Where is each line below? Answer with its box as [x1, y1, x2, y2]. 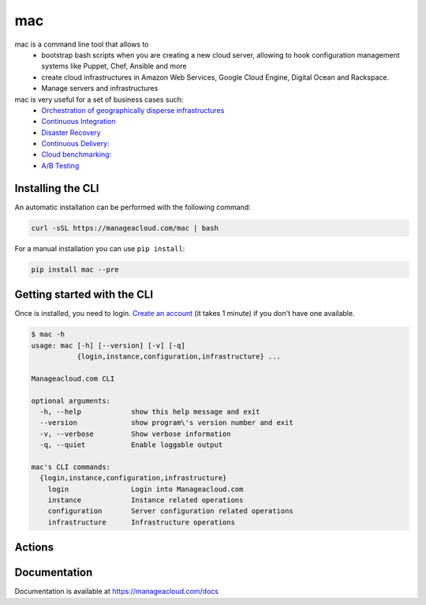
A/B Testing [41, 160, 80, 170]
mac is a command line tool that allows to [14, 39, 149, 49]
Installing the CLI [14, 182, 99, 195]
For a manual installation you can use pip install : [14, 243, 185, 253]
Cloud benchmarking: [41, 150, 112, 160]
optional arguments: [31, 396, 110, 405]
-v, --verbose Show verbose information [39, 429, 232, 438]
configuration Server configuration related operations [47, 506, 293, 516]
